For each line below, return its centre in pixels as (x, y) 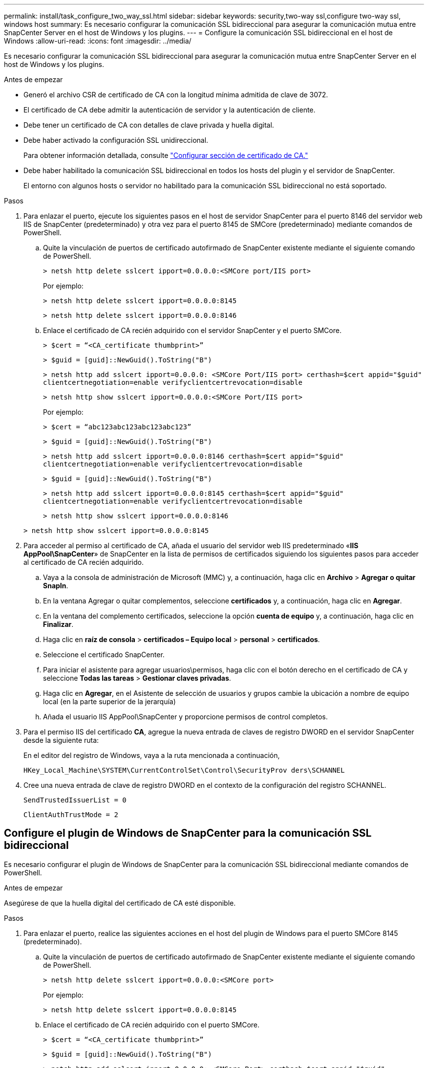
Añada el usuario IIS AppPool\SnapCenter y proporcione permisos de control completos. (185, 717)
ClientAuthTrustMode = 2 (71, 815)
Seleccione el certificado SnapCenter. (104, 655)
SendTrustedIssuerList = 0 (75, 800)
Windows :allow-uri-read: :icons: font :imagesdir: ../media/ (98, 41)
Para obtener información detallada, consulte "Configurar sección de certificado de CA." (166, 155)
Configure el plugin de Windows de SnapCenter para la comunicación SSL (188, 833)
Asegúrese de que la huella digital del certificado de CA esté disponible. (120, 903)
